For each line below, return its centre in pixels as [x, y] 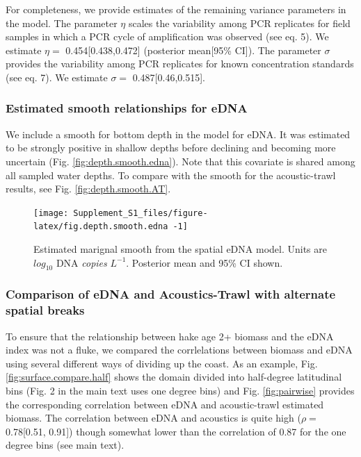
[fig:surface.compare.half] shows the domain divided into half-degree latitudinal [174, 377]
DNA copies [81, 262]
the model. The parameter [62, 23]
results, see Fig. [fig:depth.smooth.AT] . [88, 189]
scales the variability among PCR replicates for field [239, 23]
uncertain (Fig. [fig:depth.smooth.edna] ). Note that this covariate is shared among [180, 161]
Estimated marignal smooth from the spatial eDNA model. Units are [180, 249]
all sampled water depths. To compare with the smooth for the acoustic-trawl [171, 175]
